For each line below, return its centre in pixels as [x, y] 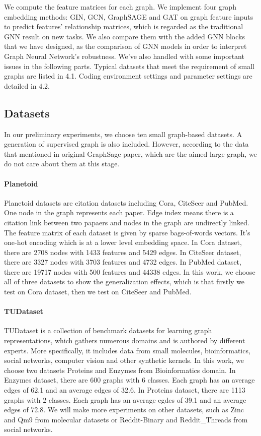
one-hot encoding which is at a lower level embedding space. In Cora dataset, [123, 242]
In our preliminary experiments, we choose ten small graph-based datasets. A [123, 134]
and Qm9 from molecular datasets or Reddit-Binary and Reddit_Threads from [126, 419]
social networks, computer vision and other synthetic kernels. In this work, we [124, 360]
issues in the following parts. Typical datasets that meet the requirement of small [129, 66]
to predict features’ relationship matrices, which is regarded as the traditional [124, 26]
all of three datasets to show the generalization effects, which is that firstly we [124, 282]
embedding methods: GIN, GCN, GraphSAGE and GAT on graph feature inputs [129, 16]
